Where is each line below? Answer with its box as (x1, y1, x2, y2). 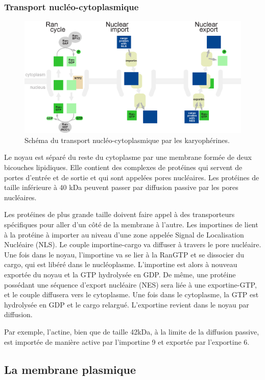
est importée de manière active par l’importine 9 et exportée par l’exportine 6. (4, 336, 250, 347)
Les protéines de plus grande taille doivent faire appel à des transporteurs (4, 209, 235, 220)
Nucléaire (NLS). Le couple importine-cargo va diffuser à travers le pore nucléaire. (4, 239, 261, 250)
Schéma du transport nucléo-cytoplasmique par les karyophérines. (25, 134, 230, 145)
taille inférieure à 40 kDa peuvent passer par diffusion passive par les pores (4, 182, 238, 193)
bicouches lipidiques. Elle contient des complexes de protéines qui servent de (4, 162, 243, 173)
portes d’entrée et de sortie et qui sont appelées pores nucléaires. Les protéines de (4, 172, 259, 182)
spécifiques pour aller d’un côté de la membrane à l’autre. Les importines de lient (4, 219, 258, 229)
